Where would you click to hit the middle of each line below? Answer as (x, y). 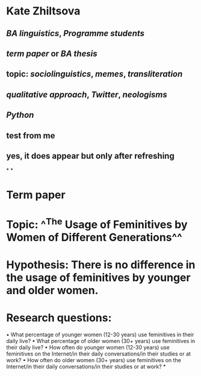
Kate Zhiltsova (43, 11)
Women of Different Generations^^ (94, 237)
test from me (31, 136)
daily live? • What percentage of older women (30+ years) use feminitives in (101, 341)
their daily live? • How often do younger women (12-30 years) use (88, 348)
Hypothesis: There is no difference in (101, 265)
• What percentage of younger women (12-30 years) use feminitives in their (100, 334)
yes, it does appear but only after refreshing (90, 156)
